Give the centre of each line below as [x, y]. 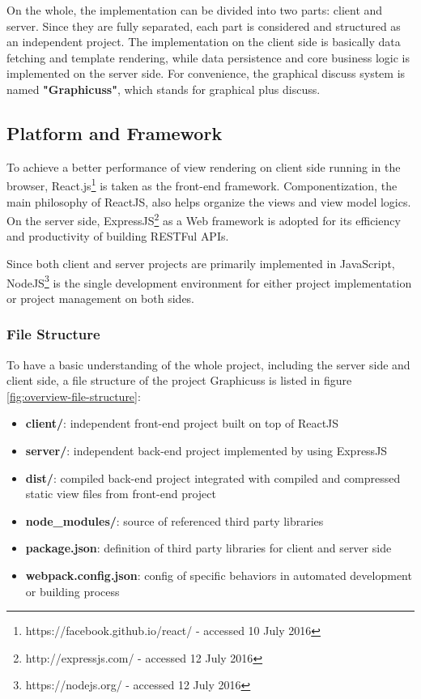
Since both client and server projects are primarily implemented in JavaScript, [201, 264]
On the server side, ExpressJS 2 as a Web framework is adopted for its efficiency [204, 219]
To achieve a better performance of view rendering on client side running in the [204, 166]
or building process [72, 591]
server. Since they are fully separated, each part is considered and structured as [204, 26]
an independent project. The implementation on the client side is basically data [204, 42]
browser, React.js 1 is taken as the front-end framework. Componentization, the [202, 185]
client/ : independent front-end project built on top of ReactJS [182, 423]
